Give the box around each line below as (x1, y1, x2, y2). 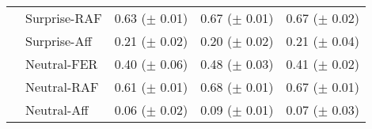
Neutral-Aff (25, 101, 89, 119)
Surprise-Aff (25, 32, 92, 50)
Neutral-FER (25, 55, 98, 73)
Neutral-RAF (25, 78, 99, 96)
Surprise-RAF (25, 9, 102, 27)
